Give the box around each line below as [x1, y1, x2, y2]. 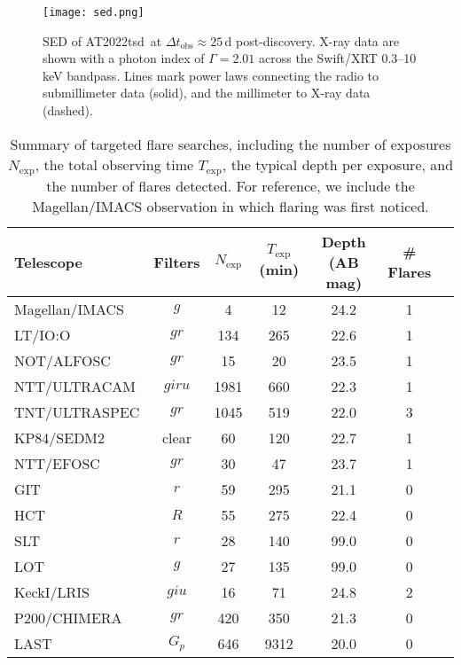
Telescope [14, 251, 83, 272]
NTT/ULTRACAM [14, 375, 136, 396]
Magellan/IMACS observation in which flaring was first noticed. [32, 195, 429, 216]
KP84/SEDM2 [14, 426, 105, 448]
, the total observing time [35, 153, 194, 175]
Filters [153, 251, 200, 272]
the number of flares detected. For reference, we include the [46, 175, 415, 196]
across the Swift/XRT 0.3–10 [259, 49, 417, 67]
